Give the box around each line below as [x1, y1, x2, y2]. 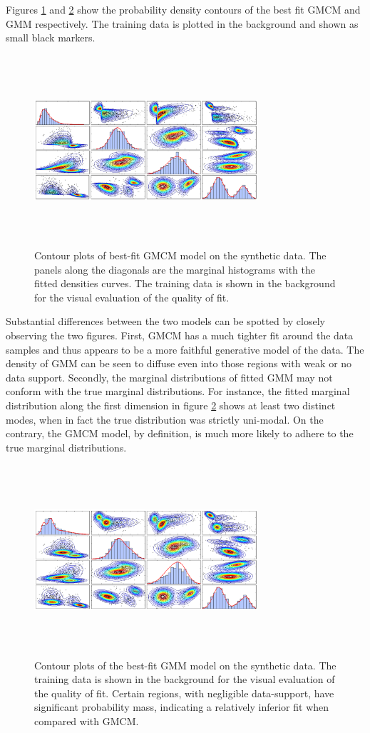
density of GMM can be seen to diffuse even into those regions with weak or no [6, 356, 352, 371]
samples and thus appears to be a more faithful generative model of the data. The [6, 341, 364, 356]
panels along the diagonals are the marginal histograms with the [34, 261, 315, 276]
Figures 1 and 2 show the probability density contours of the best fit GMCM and [6, 2, 361, 16]
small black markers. [6, 30, 96, 45]
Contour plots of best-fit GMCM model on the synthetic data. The [34, 248, 327, 263]
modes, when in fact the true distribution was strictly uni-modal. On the [6, 412, 324, 427]
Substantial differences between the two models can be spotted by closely [6, 314, 325, 329]
